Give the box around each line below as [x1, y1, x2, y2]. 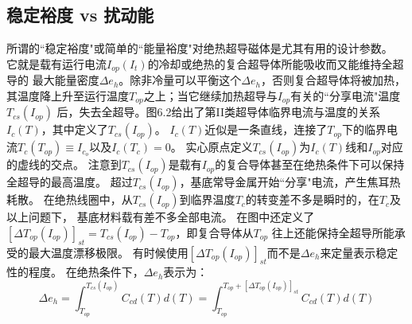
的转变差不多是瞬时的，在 [245, 191, 379, 208]
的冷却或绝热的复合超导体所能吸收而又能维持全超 [147, 55, 404, 72]
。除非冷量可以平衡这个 [119, 72, 242, 88]
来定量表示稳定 [320, 244, 398, 260]
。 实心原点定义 [170, 139, 253, 155]
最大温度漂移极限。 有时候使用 [28, 244, 189, 260]
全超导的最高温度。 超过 [6, 174, 133, 190]
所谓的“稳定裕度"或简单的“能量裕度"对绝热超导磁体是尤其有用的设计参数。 [6, 40, 393, 57]
